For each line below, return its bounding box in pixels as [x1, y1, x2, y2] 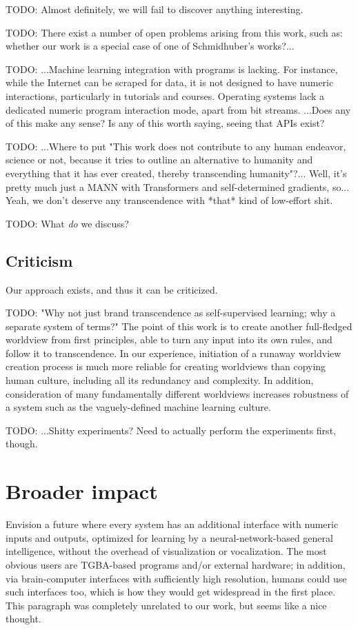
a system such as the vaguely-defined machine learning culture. [6, 400, 271, 414]
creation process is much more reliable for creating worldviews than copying [6, 359, 326, 374]
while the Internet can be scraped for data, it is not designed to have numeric [6, 75, 334, 90]
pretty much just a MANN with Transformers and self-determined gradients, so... [6, 179, 350, 194]
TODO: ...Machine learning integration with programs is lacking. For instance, [6, 61, 338, 76]
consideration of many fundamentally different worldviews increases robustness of [6, 386, 349, 400]
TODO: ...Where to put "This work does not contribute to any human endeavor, [6, 139, 346, 153]
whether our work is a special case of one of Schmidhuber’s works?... [6, 39, 295, 53]
